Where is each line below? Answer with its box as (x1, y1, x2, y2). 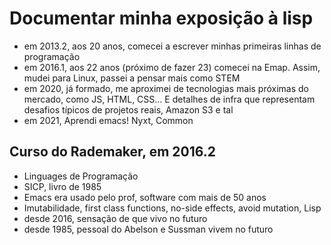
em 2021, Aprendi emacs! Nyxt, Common (23, 114, 194, 126)
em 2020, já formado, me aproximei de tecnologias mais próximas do (23, 82, 310, 94)
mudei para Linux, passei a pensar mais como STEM (23, 72, 241, 84)
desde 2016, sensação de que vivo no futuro (23, 212, 208, 224)
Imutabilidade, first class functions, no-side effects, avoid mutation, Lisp (23, 202, 322, 214)
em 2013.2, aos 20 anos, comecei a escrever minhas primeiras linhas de (23, 40, 322, 52)
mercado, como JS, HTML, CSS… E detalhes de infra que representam (23, 93, 316, 105)
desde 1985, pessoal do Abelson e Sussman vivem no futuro (23, 223, 274, 235)
